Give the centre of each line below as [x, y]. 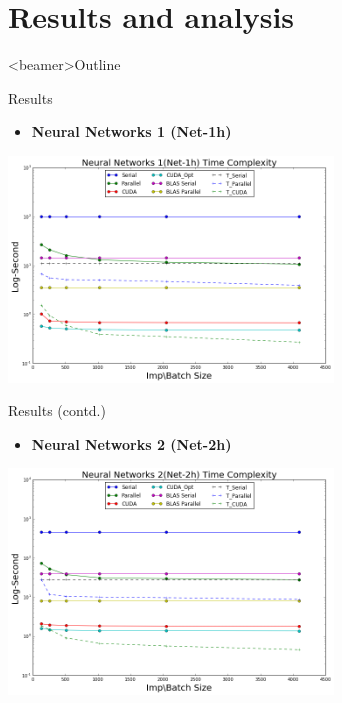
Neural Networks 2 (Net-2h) [131, 443]
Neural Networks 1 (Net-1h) [131, 131]
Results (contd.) [57, 410]
